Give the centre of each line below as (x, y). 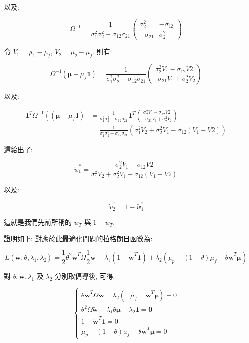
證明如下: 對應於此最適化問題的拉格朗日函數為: (78, 238)
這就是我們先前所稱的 (38, 222)
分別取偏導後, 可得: (85, 275)
